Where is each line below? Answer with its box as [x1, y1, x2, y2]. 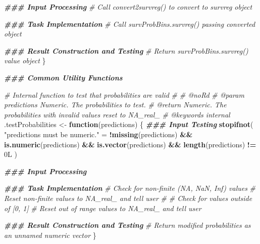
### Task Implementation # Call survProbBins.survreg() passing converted [4, 18, 255, 29]
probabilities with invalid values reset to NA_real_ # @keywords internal [4, 109, 230, 119]
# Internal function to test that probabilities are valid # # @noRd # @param [4, 89, 244, 100]
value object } [4, 55, 46, 66]
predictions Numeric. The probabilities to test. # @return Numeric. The [4, 99, 227, 110]
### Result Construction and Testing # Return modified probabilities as [4, 220, 251, 230]
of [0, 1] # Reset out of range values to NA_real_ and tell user [4, 202, 201, 213]
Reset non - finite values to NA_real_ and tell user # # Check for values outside [4, 192, 252, 203]
